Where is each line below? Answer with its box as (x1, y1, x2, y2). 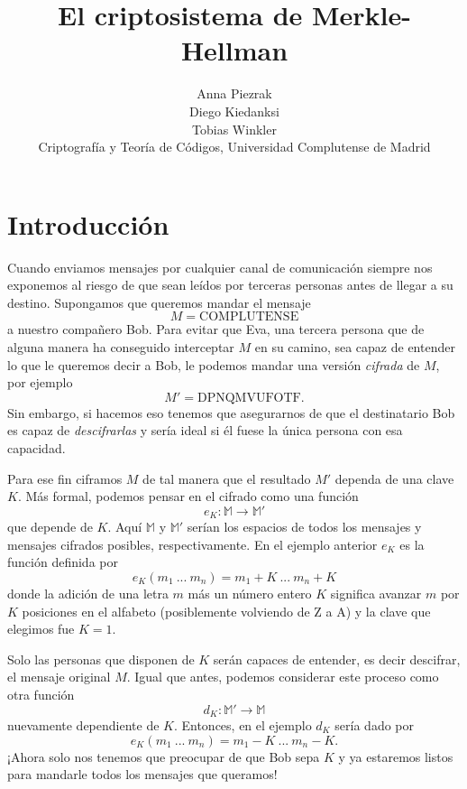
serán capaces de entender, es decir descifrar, (213, 649, 461, 668)
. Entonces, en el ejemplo (173, 716, 312, 734)
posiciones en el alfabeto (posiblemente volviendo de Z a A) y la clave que (22, 601, 431, 620)
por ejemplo (7, 373, 73, 392)
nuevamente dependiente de (7, 716, 160, 734)
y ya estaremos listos (338, 747, 453, 766)
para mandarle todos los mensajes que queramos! (7, 765, 278, 784)
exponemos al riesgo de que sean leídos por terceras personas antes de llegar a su (7, 275, 453, 294)
